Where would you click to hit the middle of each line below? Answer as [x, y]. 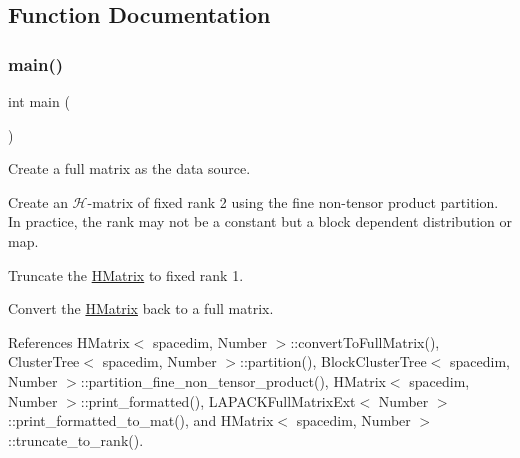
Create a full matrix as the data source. [129, 168]
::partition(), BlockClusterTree [333, 361]
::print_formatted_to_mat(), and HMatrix [141, 420]
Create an [38, 201]
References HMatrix [69, 341]
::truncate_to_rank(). [76, 439]
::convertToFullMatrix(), [365, 341]
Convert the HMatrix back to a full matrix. [141, 308]
